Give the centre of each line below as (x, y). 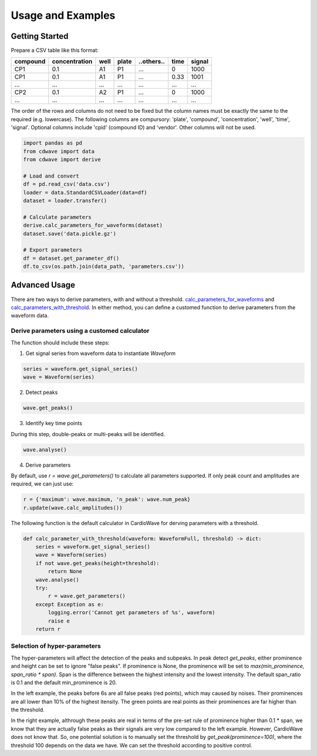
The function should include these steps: (60, 342)
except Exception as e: (70, 604)
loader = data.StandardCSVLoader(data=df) (85, 192)
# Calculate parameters (58, 217)
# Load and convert (51, 176)
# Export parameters (53, 250)
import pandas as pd (53, 143)
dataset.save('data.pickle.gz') (70, 233)
